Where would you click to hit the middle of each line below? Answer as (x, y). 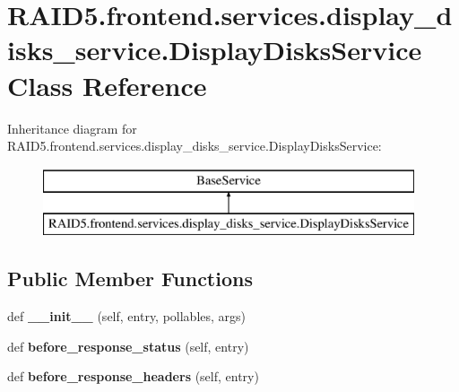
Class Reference (107, 85)
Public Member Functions (130, 279)
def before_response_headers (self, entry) (133, 376)
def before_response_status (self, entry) (128, 346)
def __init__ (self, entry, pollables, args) (127, 316)
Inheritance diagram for (72, 128)
